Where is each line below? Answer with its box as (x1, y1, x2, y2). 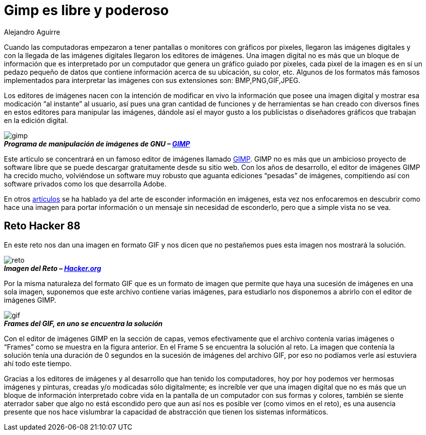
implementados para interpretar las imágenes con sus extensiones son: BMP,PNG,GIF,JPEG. (4, 76, 301, 84)
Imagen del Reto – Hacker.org (4, 264, 101, 272)
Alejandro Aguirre (4, 27, 61, 36)
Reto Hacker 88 (4, 220, 81, 232)
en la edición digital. (4, 116, 68, 124)
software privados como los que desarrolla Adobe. (4, 179, 166, 188)
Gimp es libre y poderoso (4, 2, 169, 19)
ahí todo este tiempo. (4, 359, 72, 368)
